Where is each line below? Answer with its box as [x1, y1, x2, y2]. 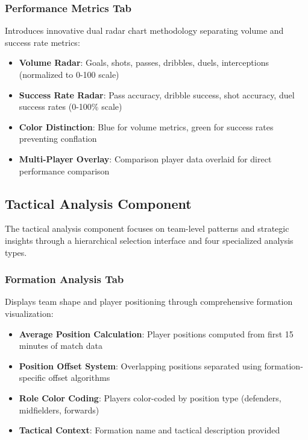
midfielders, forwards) [19, 403, 99, 416]
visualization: [5, 307, 54, 319]
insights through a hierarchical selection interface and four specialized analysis [5, 234, 294, 246]
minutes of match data [19, 339, 102, 352]
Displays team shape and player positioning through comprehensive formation [5, 295, 293, 308]
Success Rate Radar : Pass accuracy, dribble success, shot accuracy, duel [19, 88, 295, 101]
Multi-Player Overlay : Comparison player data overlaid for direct [19, 152, 272, 165]
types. [5, 246, 27, 258]
